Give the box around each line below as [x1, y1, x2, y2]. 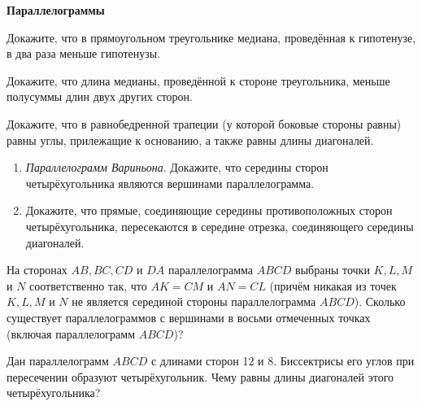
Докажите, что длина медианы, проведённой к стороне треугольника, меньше [7, 72, 390, 89]
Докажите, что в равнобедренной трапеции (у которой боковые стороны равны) [7, 115, 402, 132]
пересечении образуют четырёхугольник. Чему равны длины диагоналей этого [7, 368, 394, 385]
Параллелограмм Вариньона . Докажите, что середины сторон [25, 159, 328, 176]
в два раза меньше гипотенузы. [7, 45, 161, 62]
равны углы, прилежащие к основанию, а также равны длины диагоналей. [7, 131, 374, 148]
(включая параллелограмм [7, 325, 136, 342]
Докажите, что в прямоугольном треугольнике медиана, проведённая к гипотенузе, [7, 28, 416, 46]
